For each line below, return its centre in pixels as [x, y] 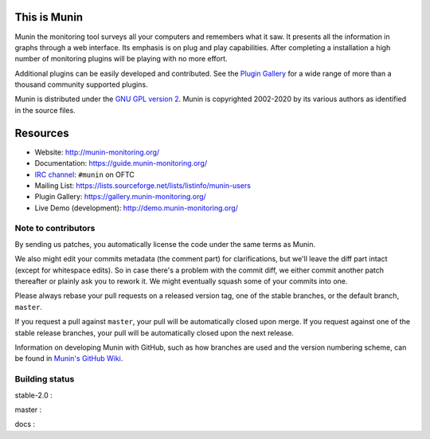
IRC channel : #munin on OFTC [85, 174]
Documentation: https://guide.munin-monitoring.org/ [121, 163]
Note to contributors [55, 229]
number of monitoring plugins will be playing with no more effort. [121, 59]
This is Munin [49, 17]
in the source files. [45, 110]
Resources [42, 133]
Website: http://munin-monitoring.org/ [97, 152]
